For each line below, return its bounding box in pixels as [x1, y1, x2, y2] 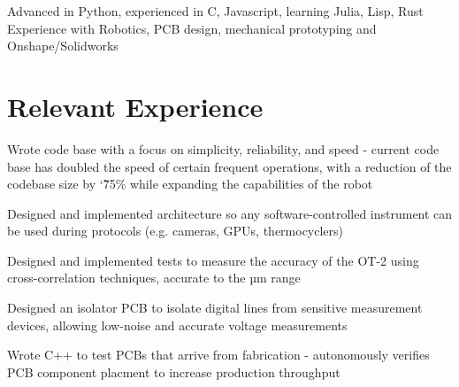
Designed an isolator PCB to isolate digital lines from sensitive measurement [7, 298, 423, 317]
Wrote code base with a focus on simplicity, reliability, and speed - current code [7, 139, 440, 158]
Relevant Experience [7, 88, 264, 124]
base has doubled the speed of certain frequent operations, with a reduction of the [7, 157, 452, 175]
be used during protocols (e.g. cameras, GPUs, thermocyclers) [7, 221, 344, 240]
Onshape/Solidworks [7, 36, 119, 55]
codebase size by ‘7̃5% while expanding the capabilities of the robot [7, 174, 373, 193]
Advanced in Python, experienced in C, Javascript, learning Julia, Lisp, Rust [7, 2, 424, 19]
